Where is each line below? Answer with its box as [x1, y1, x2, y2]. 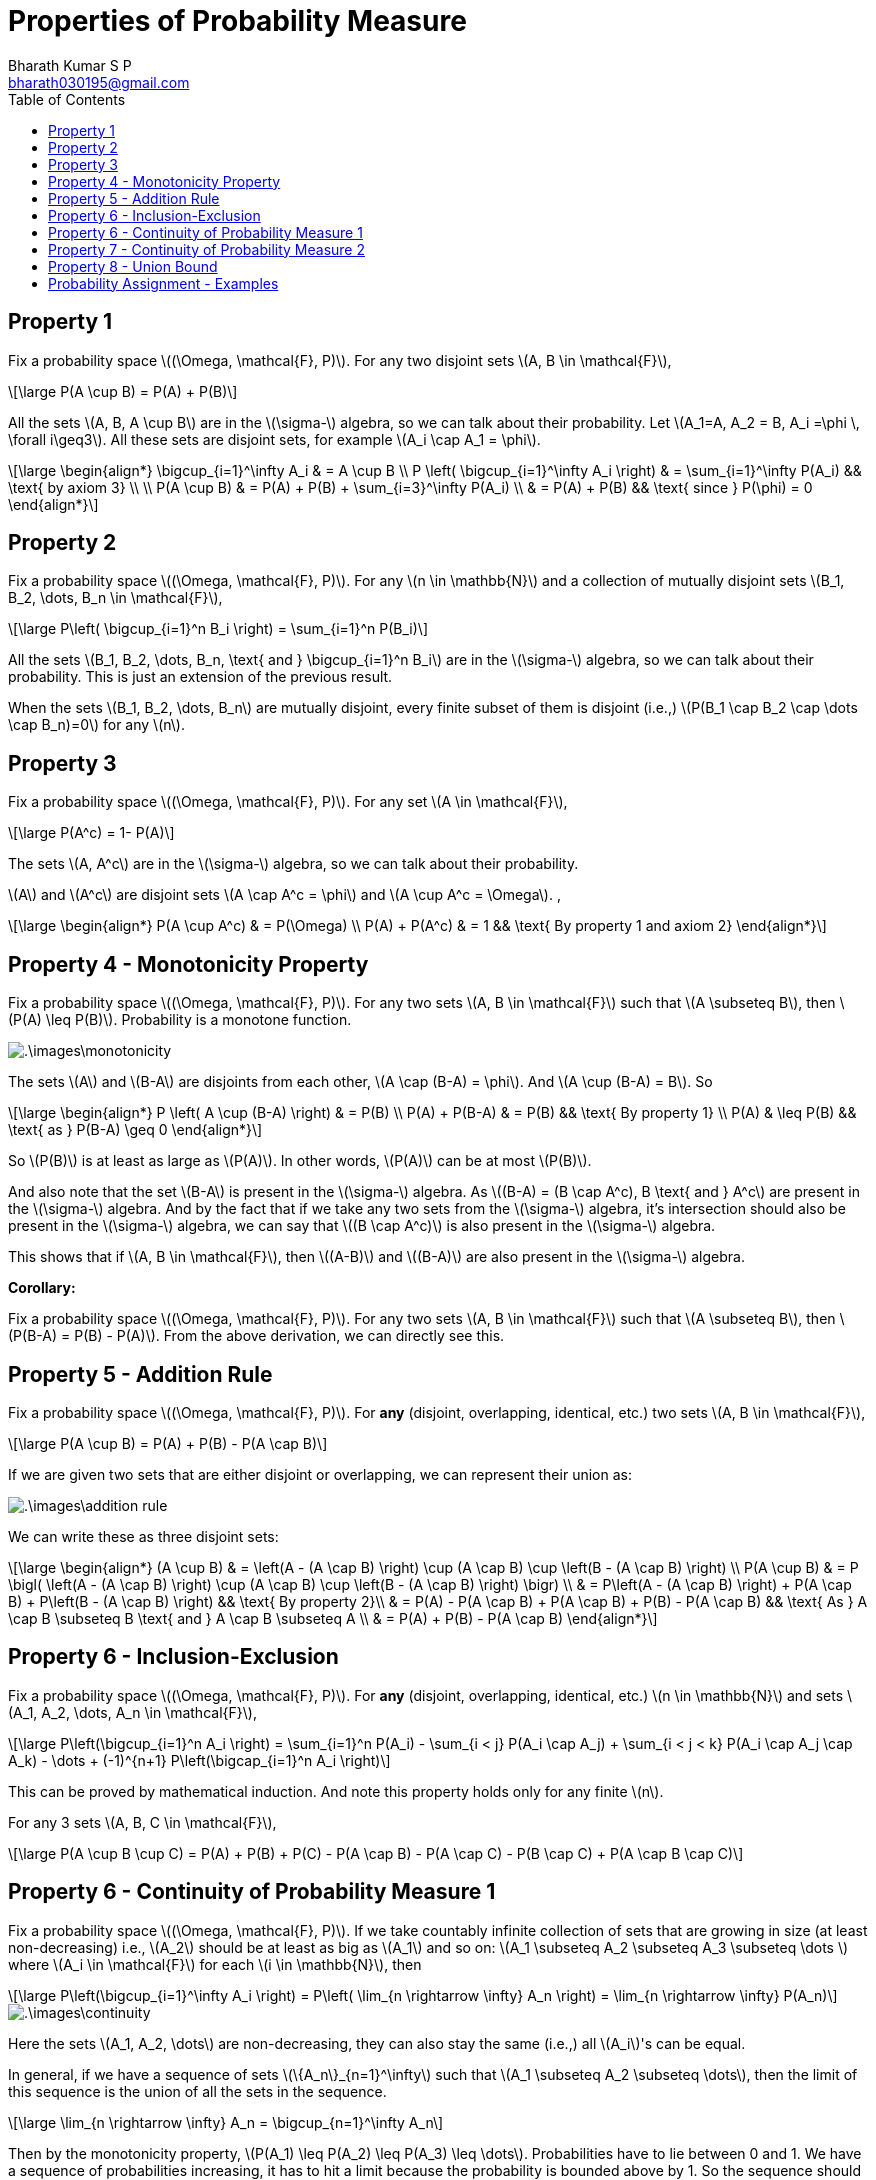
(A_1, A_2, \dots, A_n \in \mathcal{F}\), [8, 1703, 257, 1721]
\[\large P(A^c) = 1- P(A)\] [8, 824, 175, 842]
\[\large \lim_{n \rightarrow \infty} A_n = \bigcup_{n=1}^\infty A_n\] [8, 2113, 444, 2131]
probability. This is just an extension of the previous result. [8, 668, 393, 686]
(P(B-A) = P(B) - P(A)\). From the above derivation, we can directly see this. [8, 1327, 505, 1345]
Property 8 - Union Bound [48, 257, 218, 275]
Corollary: [8, 1279, 76, 1297]
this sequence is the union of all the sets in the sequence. [8, 2082, 387, 2100]
